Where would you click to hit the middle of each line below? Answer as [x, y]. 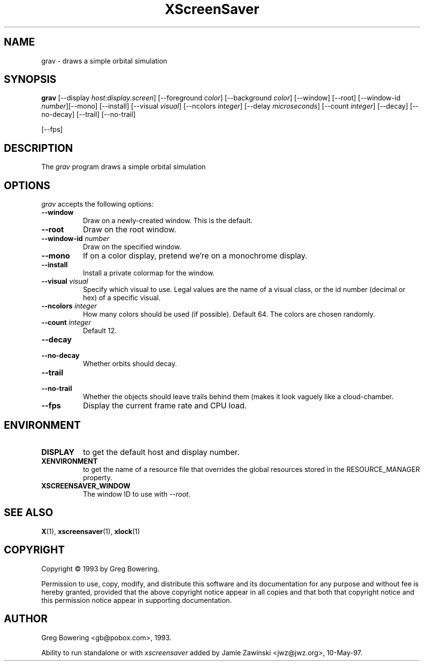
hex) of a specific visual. [122, 298]
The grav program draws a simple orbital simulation [123, 167]
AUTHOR [26, 619]
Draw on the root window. [130, 230]
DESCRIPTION [38, 148]
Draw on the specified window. [132, 247]
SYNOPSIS [30, 80]
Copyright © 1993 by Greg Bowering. [100, 568]
